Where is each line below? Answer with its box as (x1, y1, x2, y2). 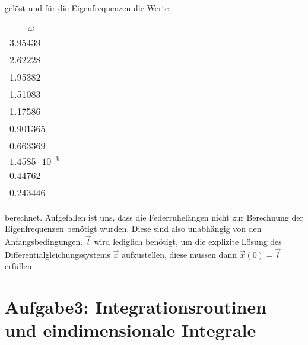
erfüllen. (5, 260, 34, 272)
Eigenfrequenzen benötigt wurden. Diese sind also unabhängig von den (5, 222, 262, 235)
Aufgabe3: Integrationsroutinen (5, 295, 267, 319)
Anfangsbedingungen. (5, 235, 83, 247)
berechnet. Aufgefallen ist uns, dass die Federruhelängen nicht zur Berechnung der (5, 210, 304, 223)
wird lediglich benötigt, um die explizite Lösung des (94, 235, 282, 247)
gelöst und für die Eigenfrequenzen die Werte (5, 2, 169, 14)
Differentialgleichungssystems (5, 248, 110, 260)
